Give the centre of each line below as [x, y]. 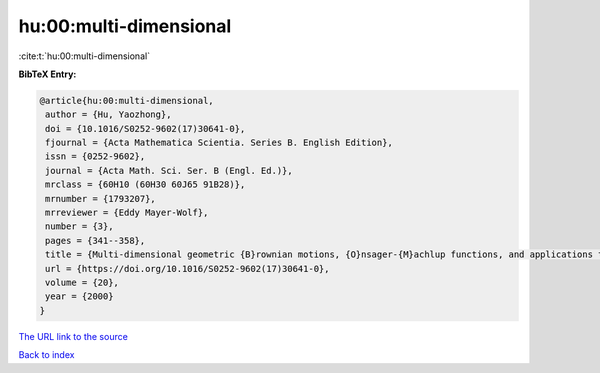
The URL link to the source [73, 336]
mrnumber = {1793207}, [101, 198]
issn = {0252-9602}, [95, 156]
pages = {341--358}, [95, 240]
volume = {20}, [82, 282]
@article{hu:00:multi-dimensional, [126, 100]
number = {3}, [79, 226]
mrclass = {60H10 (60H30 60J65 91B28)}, [145, 184]
